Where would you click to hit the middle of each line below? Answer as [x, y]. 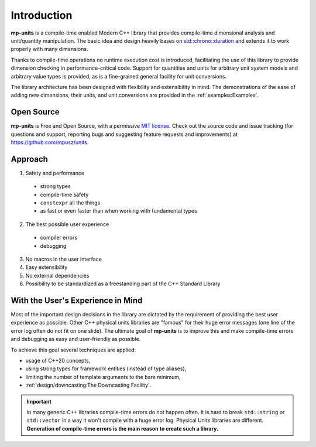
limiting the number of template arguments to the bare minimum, [103, 377]
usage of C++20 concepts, [58, 361]
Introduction [42, 15]
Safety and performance [55, 173]
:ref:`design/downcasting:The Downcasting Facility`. [88, 385]
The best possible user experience [67, 224]
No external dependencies [57, 275]
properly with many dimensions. [49, 49]
